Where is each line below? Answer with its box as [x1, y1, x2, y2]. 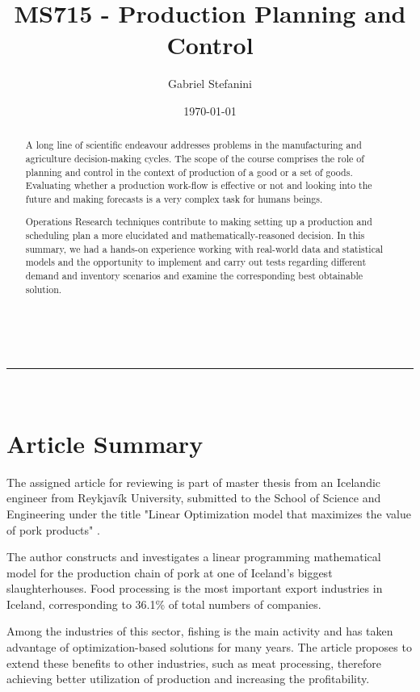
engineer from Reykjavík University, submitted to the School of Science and [6, 489, 381, 506]
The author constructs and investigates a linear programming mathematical [6, 548, 381, 565]
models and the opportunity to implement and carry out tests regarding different [25, 255, 367, 269]
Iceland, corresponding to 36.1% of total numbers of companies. [6, 595, 321, 612]
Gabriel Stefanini [167, 75, 252, 92]
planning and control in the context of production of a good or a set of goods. [25, 165, 353, 178]
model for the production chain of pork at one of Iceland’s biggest [6, 564, 333, 581]
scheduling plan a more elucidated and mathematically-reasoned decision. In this [25, 229, 365, 242]
